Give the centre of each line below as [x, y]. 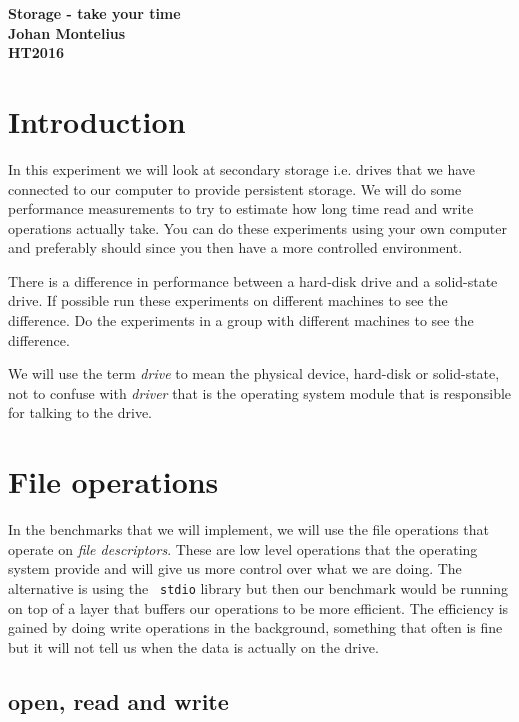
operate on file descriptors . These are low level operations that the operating [243, 548]
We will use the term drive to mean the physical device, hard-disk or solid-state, [254, 373]
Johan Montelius [67, 32]
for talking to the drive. [80, 412]
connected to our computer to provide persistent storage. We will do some [235, 188]
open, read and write [118, 700]
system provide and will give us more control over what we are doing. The [235, 568]
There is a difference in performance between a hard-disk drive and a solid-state [253, 280]
